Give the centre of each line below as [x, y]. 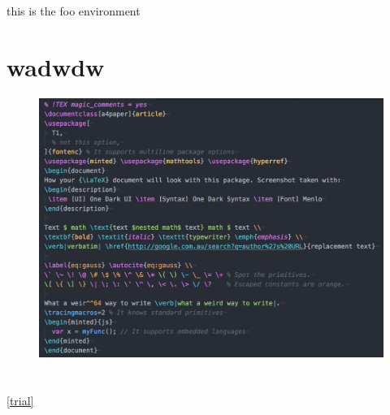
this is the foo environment [74, 11]
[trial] [20, 400]
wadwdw [56, 66]
